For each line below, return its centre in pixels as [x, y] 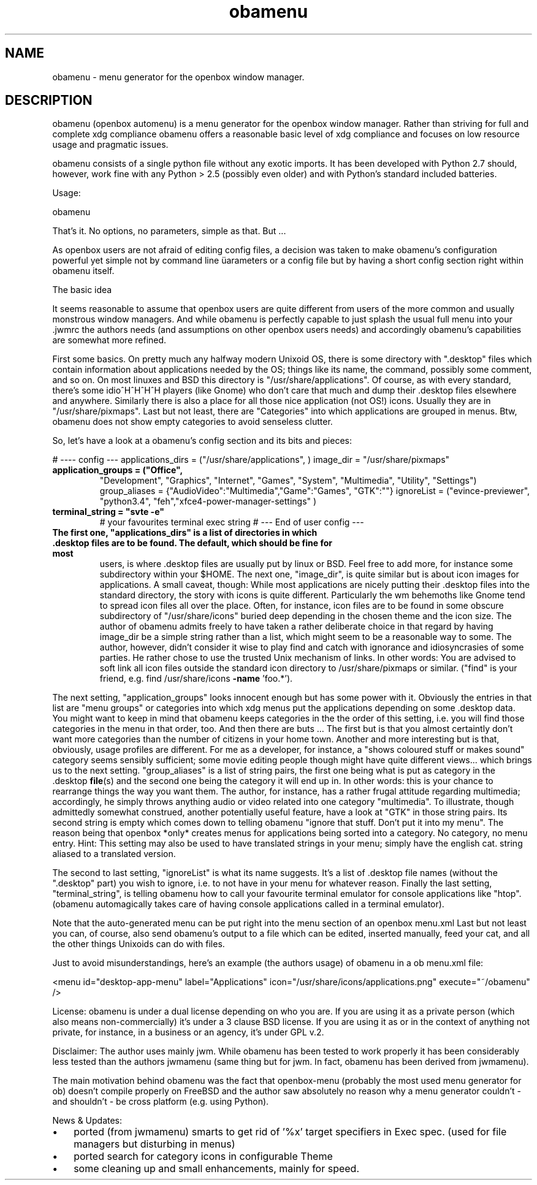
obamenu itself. [83, 271]
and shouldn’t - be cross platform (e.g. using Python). [161, 1102]
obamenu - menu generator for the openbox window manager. [178, 77]
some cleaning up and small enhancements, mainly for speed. [216, 1169]
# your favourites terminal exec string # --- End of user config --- [232, 522]
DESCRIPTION [49, 101]
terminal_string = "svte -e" [108, 512]
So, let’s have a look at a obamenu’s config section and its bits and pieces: [202, 441]
